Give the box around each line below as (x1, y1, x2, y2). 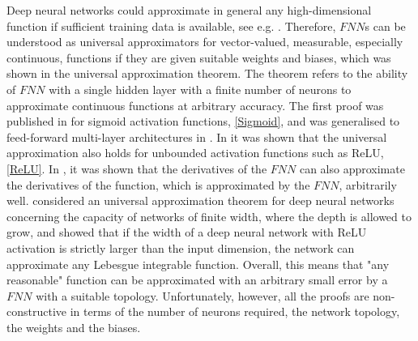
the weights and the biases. (6, 318, 141, 335)
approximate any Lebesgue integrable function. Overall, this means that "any (6, 255, 390, 272)
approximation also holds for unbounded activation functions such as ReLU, (6, 144, 384, 161)
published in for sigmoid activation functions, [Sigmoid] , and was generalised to (6, 113, 400, 130)
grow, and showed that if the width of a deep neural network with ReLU (6, 224, 367, 241)
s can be (365, 17, 406, 34)
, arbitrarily (339, 176, 397, 193)
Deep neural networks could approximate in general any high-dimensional (6, 2, 372, 18)
